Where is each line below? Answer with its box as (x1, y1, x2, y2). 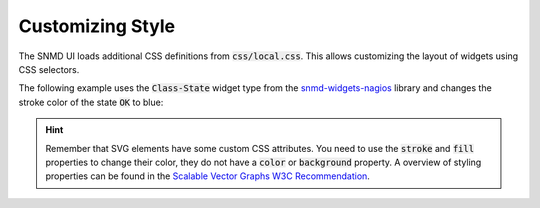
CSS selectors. (18, 63, 80, 75)
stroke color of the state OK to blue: (18, 96, 164, 108)
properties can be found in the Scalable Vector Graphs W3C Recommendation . (45, 170, 370, 182)
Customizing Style (18, 15, 175, 37)
